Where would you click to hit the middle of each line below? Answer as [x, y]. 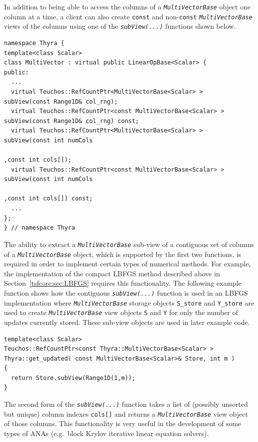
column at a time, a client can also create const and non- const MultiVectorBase [128, 16]
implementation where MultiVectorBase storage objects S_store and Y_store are [129, 302]
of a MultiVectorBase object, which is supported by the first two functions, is [123, 254]
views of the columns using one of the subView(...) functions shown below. [120, 26]
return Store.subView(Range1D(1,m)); [73, 378]
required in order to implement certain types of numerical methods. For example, [128, 264]
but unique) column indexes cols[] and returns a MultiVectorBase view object [126, 413]
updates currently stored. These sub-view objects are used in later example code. [127, 322]
